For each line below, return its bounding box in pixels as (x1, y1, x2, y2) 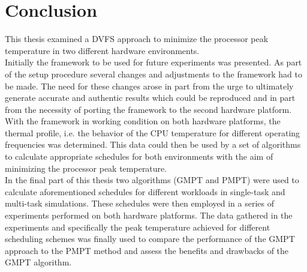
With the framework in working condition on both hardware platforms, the (5, 115, 281, 127)
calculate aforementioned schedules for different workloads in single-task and (5, 185, 285, 198)
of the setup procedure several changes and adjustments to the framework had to (5, 67, 303, 80)
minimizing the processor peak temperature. (5, 162, 167, 174)
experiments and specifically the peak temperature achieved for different (5, 220, 270, 233)
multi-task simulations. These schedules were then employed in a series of (5, 197, 275, 210)
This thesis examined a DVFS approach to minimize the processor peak (5, 32, 269, 45)
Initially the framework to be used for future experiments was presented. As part (5, 56, 302, 68)
